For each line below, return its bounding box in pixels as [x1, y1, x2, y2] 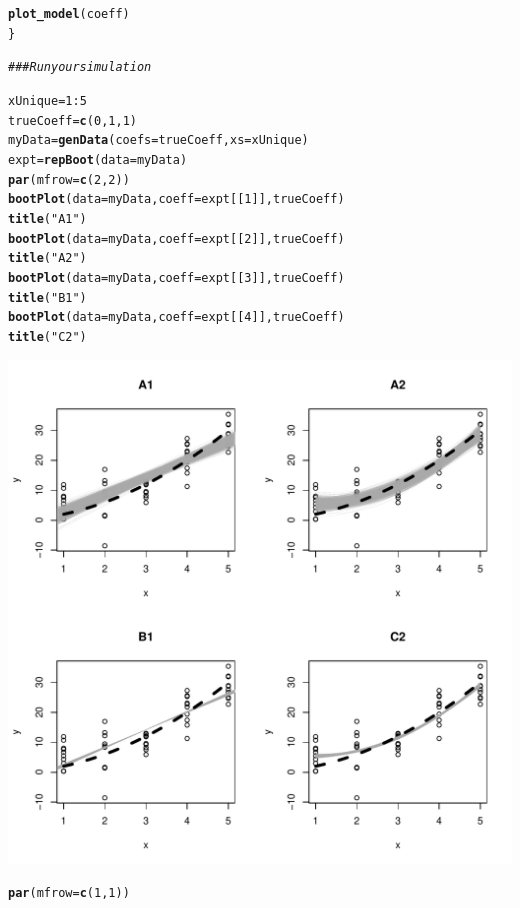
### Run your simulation [8, 60, 152, 75]
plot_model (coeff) [8, 7, 130, 21]
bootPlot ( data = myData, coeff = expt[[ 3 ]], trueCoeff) [8, 270, 345, 285]
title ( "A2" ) [8, 251, 87, 266]
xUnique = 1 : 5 [8, 93, 87, 108]
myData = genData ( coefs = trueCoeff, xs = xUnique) [8, 133, 309, 148]
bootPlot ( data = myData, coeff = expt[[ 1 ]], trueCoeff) [8, 192, 345, 207]
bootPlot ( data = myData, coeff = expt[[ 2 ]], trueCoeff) [8, 231, 345, 246]
